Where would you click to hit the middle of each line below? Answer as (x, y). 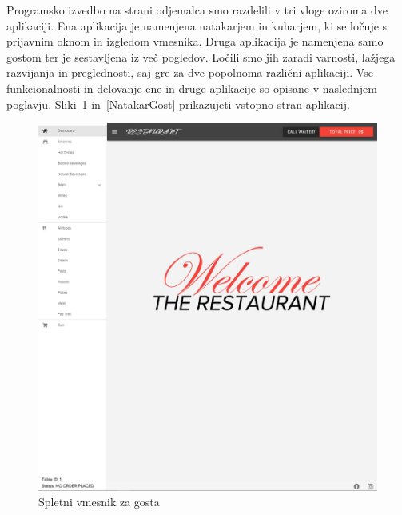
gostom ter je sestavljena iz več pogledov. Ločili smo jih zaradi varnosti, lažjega (201, 56)
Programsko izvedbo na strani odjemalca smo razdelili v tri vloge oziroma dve (197, 10)
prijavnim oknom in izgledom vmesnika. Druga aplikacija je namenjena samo (195, 41)
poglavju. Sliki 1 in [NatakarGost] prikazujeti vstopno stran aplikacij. (178, 104)
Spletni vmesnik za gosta (99, 502)
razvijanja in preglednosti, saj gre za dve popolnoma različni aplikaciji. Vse (190, 72)
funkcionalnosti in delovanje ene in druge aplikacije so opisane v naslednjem (192, 88)
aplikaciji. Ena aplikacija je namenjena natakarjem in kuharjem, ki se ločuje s (197, 25)
